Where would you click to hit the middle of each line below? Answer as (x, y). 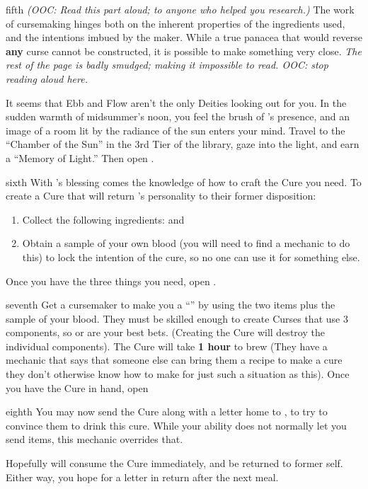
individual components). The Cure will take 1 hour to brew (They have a (167, 346)
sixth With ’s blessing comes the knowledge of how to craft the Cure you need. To (184, 182)
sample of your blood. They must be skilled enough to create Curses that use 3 (177, 318)
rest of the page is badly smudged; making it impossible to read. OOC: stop (167, 65)
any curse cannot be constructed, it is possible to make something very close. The (184, 51)
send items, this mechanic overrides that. (94, 439)
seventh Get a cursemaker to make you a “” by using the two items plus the (171, 305)
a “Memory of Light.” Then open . (80, 157)
